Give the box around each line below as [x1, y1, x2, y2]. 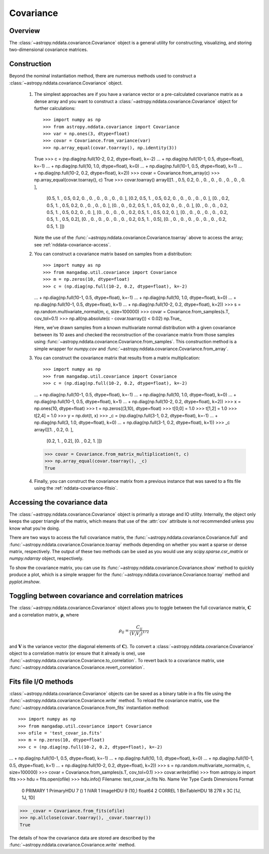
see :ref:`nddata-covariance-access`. [34, 241, 111, 247]
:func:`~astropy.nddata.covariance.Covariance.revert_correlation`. [9, 665, 145, 671]
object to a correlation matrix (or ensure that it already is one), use [9, 650, 145, 657]
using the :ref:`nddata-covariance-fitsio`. [34, 485, 118, 491]
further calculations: [34, 105, 76, 111]
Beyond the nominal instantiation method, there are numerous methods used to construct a [9, 73, 196, 79]
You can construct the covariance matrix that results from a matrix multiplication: [34, 355, 200, 361]
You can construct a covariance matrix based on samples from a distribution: [34, 250, 192, 257]
